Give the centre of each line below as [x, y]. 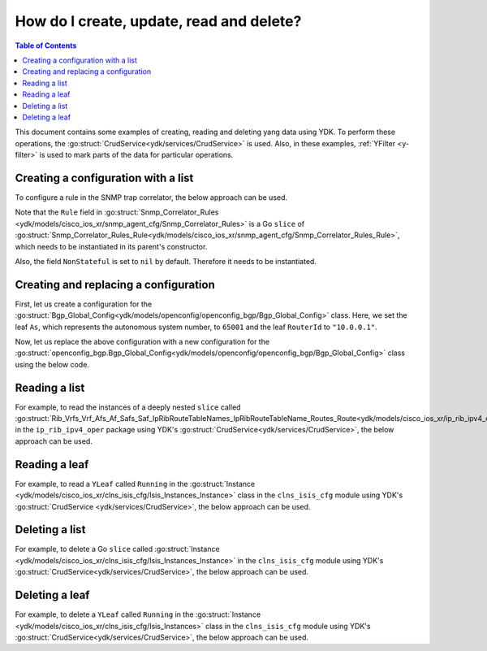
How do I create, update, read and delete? [158, 21]
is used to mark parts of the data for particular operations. [136, 155]
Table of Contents [46, 46]
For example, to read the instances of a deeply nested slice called [128, 407]
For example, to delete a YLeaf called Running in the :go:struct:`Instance [138, 614]
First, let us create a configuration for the [84, 304]
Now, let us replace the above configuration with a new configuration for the [142, 342]
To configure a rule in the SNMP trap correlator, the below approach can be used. [151, 197]
